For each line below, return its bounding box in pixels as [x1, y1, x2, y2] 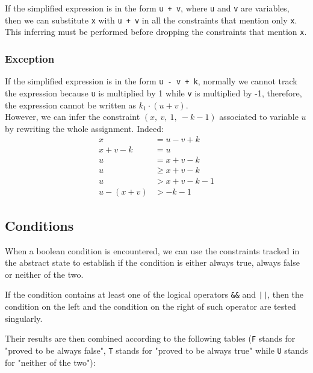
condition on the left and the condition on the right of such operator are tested [5, 300, 296, 313]
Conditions [5, 216, 74, 234]
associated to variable [219, 110, 299, 123]
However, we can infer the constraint [5, 110, 140, 123]
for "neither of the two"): [5, 356, 96, 368]
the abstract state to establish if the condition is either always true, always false [5, 256, 300, 269]
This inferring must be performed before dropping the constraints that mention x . [5, 25, 307, 38]
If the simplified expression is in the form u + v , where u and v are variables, [5, 2, 290, 14]
